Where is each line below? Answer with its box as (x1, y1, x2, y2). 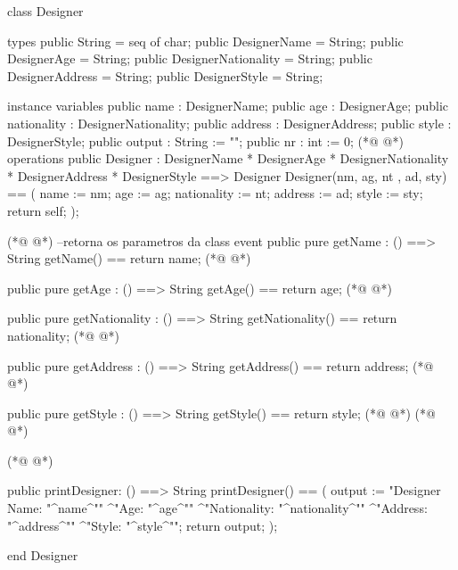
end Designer (7, 546, 78, 565)
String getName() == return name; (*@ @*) (7, 249, 251, 268)
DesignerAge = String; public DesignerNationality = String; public (7, 49, 372, 68)
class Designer (7, 2, 84, 20)
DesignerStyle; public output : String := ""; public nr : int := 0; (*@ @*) (7, 131, 404, 150)
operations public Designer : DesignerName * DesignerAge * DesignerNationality (7, 149, 449, 168)
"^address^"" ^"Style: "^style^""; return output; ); (7, 516, 278, 534)
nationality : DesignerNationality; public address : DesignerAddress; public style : (7, 113, 452, 132)
